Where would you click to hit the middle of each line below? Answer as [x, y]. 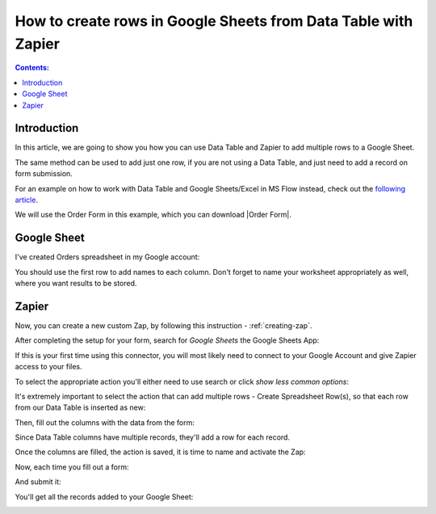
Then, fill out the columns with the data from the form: [105, 422]
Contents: [32, 68]
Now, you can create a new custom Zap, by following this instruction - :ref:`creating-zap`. [163, 325]
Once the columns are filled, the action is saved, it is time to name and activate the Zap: [160, 452]
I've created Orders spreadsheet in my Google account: [107, 257]
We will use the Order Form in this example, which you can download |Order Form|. [153, 215]
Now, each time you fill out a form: [72, 467]
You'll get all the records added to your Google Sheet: [104, 496]
